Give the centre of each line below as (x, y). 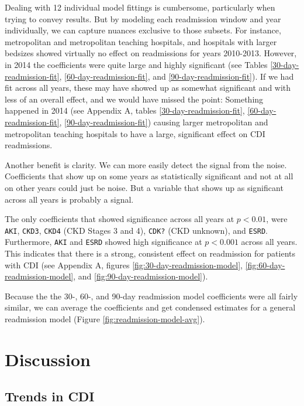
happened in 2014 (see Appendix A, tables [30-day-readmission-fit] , (125, 110)
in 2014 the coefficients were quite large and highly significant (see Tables (136, 64)
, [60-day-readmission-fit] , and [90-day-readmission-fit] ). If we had (177, 76)
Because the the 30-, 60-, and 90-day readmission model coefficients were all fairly (151, 296)
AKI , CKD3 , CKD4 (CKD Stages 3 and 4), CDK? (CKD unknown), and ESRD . (137, 230)
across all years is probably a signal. (69, 199)
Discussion (48, 359)
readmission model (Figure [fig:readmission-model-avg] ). (105, 318)
